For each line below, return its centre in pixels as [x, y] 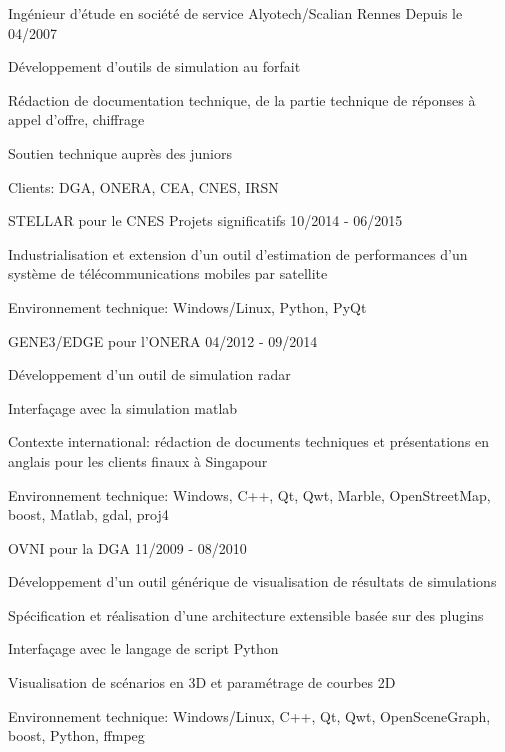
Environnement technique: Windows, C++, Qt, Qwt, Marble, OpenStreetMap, [249, 494]
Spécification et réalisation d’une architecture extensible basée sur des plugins [246, 614]
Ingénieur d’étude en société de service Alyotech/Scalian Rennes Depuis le [235, 13]
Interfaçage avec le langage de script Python [143, 648]
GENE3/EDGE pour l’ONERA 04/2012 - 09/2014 [163, 340]
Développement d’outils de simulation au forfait [154, 66]
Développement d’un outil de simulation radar [149, 374]
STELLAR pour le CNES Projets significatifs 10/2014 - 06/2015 [205, 220]
